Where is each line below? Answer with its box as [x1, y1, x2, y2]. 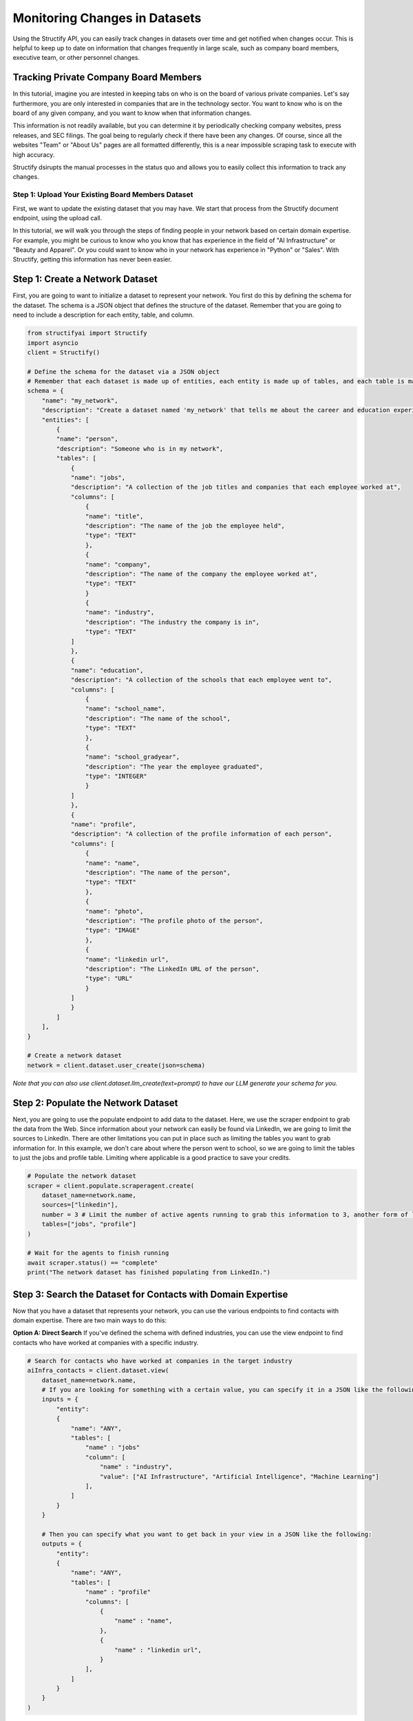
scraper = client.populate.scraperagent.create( [27, 1181, 195, 1190]
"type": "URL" [85, 975, 134, 982]
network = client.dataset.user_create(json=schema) [27, 1061, 206, 1069]
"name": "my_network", [41, 397, 118, 404]
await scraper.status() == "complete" [27, 1258, 158, 1267]
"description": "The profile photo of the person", [85, 916, 264, 925]
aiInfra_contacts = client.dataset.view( [27, 1366, 169, 1375]
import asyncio [27, 339, 78, 347]
